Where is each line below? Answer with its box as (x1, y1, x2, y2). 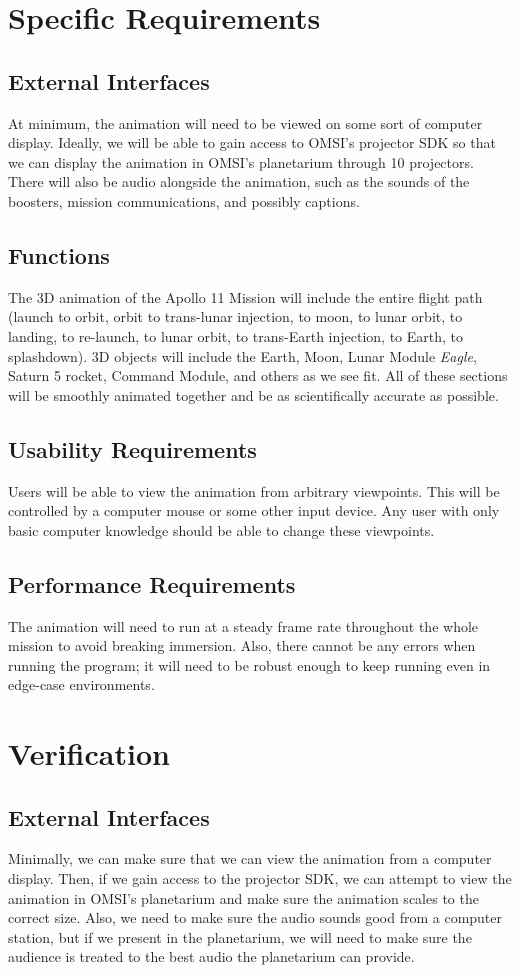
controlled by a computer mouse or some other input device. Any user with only (8, 500, 500, 521)
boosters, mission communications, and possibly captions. (8, 190, 360, 211)
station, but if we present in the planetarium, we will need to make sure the (8, 926, 472, 947)
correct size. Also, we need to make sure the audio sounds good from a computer (8, 907, 503, 928)
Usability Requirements (8, 433, 257, 464)
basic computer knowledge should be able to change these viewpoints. (8, 519, 435, 540)
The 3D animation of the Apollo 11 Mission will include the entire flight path (8, 286, 483, 307)
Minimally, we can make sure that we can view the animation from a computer (8, 848, 492, 869)
